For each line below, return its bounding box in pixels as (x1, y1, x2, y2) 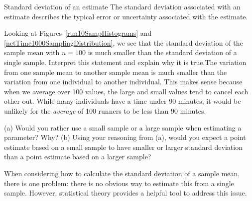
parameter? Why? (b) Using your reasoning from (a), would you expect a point (4, 132, 246, 142)
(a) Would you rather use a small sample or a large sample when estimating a (4, 122, 242, 133)
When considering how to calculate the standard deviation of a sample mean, (4, 168, 240, 178)
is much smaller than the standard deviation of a (88, 47, 237, 58)
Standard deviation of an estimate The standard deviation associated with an (4, 1, 241, 11)
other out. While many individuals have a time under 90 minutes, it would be (4, 96, 241, 106)
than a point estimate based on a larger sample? (4, 151, 151, 162)
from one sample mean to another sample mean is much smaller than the (4, 67, 227, 77)
